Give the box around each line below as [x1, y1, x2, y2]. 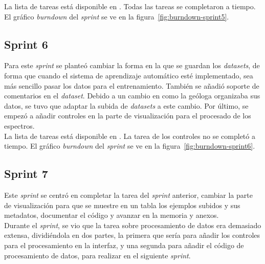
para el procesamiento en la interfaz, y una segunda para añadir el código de [4, 239, 244, 250]
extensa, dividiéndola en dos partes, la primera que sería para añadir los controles [4, 230, 260, 240]
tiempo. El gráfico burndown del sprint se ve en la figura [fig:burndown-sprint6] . [4, 140, 255, 151]
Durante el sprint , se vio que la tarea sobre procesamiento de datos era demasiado [4, 219, 261, 230]
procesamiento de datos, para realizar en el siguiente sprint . [4, 250, 191, 260]
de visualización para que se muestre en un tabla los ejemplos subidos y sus [4, 199, 240, 210]
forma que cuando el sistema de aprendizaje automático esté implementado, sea [4, 70, 253, 80]
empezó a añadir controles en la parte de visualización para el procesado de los [4, 110, 251, 121]
